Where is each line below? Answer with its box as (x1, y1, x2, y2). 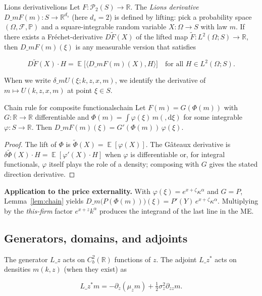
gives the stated (209, 159, 258, 169)
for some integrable (183, 112, 243, 122)
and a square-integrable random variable (41, 21, 167, 32)
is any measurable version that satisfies (75, 41, 196, 52)
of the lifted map (136, 31, 188, 41)
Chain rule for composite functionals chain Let (4, 102, 146, 112)
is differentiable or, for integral (130, 149, 225, 159)
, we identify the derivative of (115, 75, 206, 85)
